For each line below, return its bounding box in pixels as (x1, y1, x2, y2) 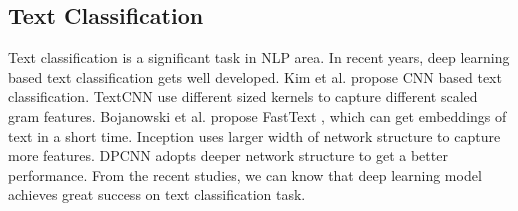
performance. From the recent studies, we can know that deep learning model (8, 164, 482, 185)
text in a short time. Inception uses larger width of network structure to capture (8, 125, 501, 146)
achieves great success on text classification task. (8, 184, 306, 205)
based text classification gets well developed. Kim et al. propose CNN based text (8, 66, 502, 87)
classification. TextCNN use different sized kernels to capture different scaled (8, 86, 478, 107)
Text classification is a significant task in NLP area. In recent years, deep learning (8, 47, 510, 68)
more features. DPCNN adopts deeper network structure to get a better (8, 145, 448, 166)
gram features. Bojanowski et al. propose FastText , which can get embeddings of (8, 105, 507, 126)
